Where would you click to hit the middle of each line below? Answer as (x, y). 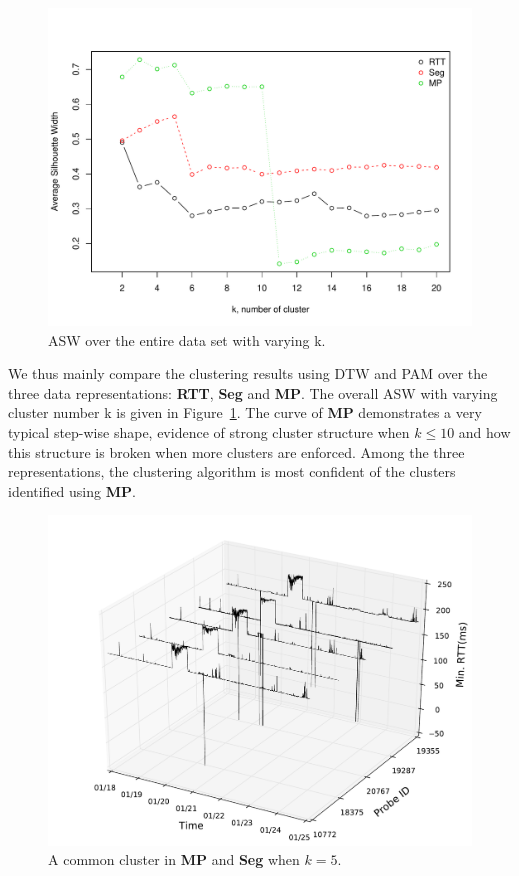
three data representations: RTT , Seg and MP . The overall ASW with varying (253, 392)
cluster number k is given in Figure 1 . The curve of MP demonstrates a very (245, 412)
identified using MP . (72, 490)
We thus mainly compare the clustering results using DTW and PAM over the (248, 373)
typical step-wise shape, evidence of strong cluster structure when (209, 431)
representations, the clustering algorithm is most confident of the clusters (232, 471)
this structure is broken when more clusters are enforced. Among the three (236, 451)
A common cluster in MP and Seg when (174, 859)
